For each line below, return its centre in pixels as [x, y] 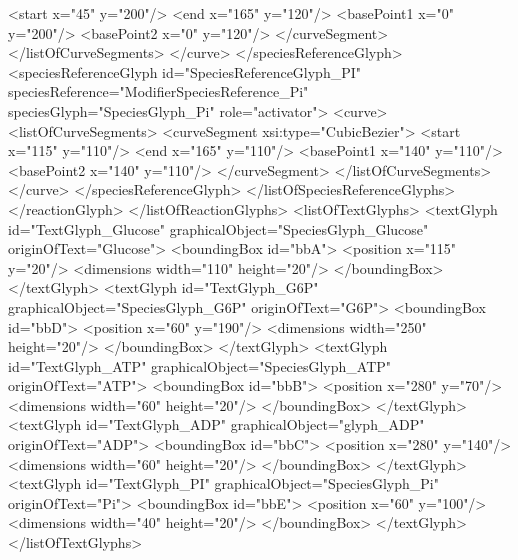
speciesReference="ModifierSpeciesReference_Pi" [158, 91]
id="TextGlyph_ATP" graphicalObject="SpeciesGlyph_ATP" [200, 365]
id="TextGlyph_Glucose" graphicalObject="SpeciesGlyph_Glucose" [218, 228]
